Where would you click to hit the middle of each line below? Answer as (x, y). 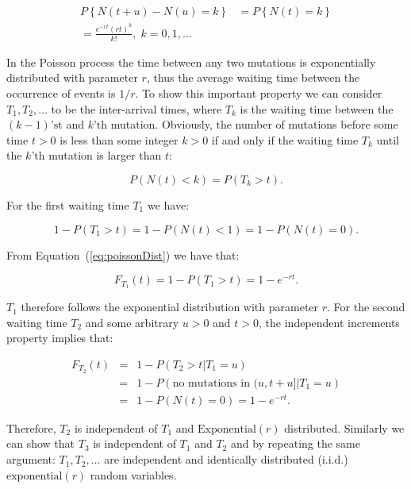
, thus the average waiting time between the (253, 77)
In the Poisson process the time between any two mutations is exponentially (191, 62)
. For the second (366, 307)
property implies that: (60, 338)
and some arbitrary (132, 322)
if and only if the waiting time (285, 139)
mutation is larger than (105, 155)
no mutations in (211, 383)
